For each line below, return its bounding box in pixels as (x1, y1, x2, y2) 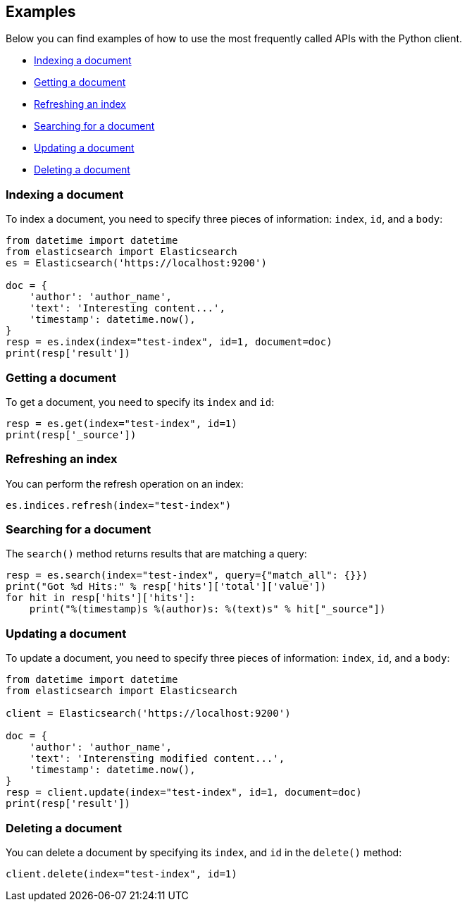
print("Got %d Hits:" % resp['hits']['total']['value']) (6, 581, 327, 593)
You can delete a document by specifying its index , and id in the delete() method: (6, 846, 402, 858)
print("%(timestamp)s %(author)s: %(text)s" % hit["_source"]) (29, 603, 386, 615)
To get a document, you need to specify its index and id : (6, 395, 275, 408)
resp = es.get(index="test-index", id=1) (6, 417, 237, 429)
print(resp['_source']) (6, 428, 137, 440)
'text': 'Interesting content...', (29, 302, 225, 314)
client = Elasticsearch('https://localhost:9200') (6, 708, 291, 720)
